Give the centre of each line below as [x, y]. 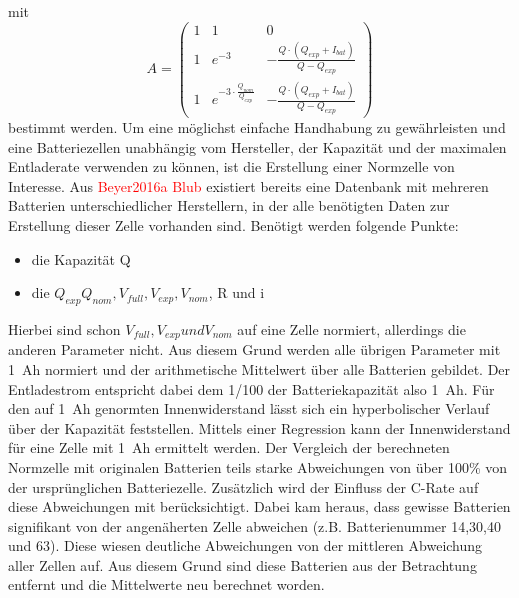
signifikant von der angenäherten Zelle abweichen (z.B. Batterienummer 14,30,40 [254, 525]
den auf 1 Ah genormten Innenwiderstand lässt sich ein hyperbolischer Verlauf [249, 408]
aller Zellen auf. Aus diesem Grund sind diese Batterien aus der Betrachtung [242, 564]
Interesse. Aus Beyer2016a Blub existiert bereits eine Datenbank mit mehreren [248, 185]
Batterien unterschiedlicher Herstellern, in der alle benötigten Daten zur [229, 205]
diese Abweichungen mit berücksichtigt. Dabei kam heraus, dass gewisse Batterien [259, 506]
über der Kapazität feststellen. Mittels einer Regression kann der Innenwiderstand [259, 427]
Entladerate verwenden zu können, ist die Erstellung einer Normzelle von [231, 166]
